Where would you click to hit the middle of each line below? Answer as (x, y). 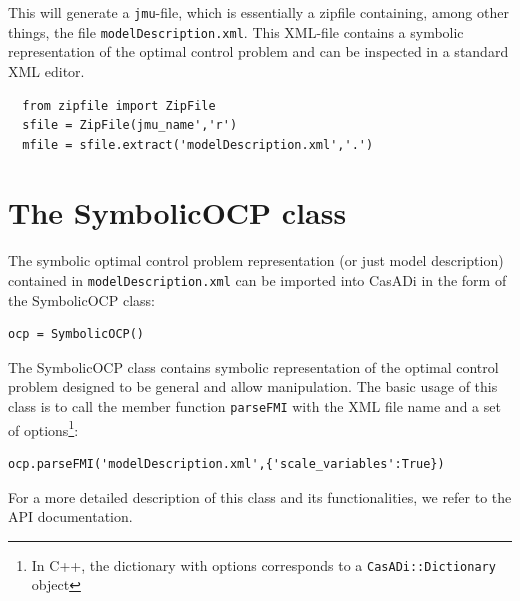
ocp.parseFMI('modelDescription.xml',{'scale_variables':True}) (226, 463)
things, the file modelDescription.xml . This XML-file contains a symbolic (236, 31)
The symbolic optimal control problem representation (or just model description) (256, 260)
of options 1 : (43, 428)
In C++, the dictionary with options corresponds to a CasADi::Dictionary (263, 564)
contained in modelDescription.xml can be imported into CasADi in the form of (257, 280)
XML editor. (46, 70)
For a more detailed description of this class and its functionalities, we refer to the (260, 496)
